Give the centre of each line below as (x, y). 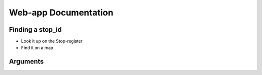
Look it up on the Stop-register (52, 41)
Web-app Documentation (61, 12)
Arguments (26, 62)
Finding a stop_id (35, 30)
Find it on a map (37, 48)
